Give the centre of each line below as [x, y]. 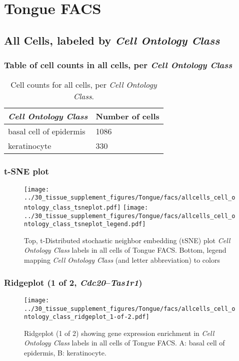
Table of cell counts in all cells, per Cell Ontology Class [118, 65]
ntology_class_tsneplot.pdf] [72, 207]
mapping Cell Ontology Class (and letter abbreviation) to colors [122, 260]
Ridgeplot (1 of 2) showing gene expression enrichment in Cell [119, 333]
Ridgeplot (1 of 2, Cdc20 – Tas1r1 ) [73, 282]
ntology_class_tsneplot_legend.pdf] [85, 224]
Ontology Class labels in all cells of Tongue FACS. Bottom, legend [125, 250]
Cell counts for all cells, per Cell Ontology [84, 85]
